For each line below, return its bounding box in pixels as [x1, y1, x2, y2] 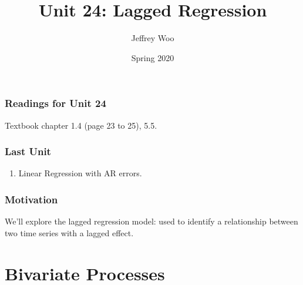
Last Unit [5, 144, 51, 159]
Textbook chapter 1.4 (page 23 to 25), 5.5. [5, 119, 157, 131]
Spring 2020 [131, 51, 174, 63]
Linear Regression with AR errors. [18, 167, 142, 179]
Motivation [5, 192, 58, 206]
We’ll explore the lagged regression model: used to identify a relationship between [5, 215, 298, 227]
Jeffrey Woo [131, 32, 174, 44]
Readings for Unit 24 [5, 96, 106, 110]
